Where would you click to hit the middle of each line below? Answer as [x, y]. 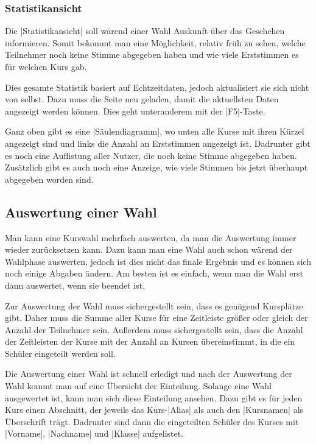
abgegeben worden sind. [49, 179]
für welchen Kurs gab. [46, 66]
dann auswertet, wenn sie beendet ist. [75, 285]
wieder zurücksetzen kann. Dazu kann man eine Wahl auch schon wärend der [149, 249]
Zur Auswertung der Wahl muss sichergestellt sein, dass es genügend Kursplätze [154, 305]
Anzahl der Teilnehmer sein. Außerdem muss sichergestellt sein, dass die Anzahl [154, 329]
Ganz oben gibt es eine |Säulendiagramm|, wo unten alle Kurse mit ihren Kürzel [155, 131]
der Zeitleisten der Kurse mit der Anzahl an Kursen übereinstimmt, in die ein [150, 341]
